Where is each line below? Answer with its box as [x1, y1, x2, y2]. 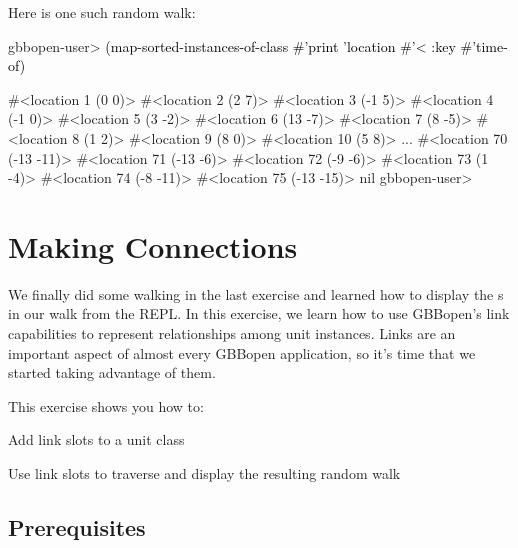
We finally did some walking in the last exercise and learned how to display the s [8, 283, 504, 304]
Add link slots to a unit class [8, 429, 185, 450]
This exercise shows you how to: [8, 395, 204, 416]
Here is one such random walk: [8, 2, 196, 22]
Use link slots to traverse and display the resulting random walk [8, 463, 401, 484]
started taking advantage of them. [8, 362, 216, 383]
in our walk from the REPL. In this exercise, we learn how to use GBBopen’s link [8, 303, 510, 324]
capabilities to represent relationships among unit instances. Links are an [8, 323, 456, 344]
